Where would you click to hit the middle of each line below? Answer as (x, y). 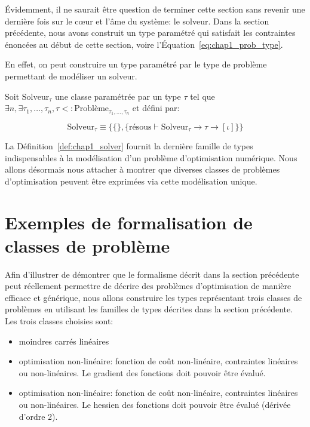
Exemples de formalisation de (129, 222)
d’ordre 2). (38, 416)
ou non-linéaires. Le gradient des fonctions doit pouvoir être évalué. (142, 372)
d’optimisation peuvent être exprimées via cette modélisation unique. (131, 181)
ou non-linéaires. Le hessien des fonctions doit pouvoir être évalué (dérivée (155, 405)
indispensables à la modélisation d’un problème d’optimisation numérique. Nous (151, 157)
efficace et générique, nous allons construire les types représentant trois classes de (154, 297)
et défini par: (156, 108)
